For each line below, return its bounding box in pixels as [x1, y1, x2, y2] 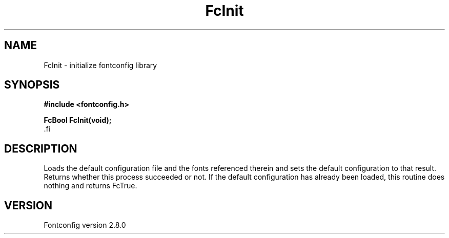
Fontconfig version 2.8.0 [44, 221, 126, 230]
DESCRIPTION [4, 142, 77, 155]
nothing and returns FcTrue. [44, 181, 137, 190]
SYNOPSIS [4, 78, 60, 92]
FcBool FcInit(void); [44, 116, 112, 125]
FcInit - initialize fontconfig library [44, 60, 157, 70]
